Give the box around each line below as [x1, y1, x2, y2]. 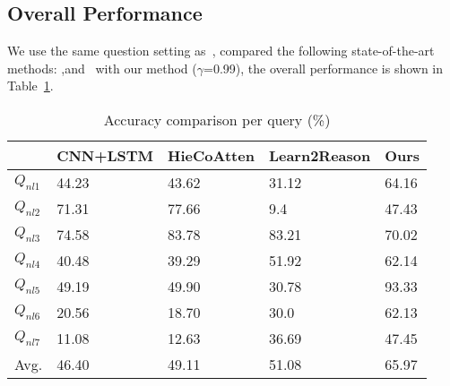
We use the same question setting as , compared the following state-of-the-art [7, 41, 435, 60]
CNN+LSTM [56, 144, 154, 166]
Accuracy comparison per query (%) [103, 108, 331, 130]
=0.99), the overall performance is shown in [203, 58, 444, 77]
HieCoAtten [168, 144, 255, 166]
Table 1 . [7, 76, 54, 95]
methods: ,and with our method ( [7, 58, 197, 77]
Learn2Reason [268, 144, 371, 166]
